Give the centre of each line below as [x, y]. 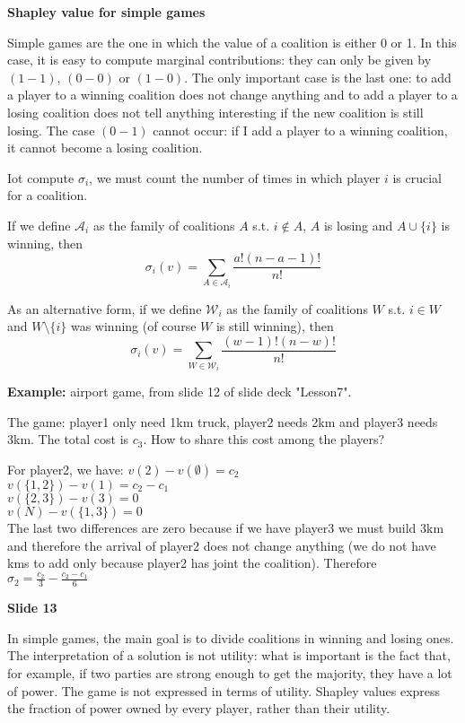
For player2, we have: [66, 469]
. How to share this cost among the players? [264, 439]
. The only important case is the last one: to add [318, 77]
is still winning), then [275, 326]
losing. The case [51, 130]
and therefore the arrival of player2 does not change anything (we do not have [222, 545]
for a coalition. [48, 195]
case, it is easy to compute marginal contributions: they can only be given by [219, 60]
